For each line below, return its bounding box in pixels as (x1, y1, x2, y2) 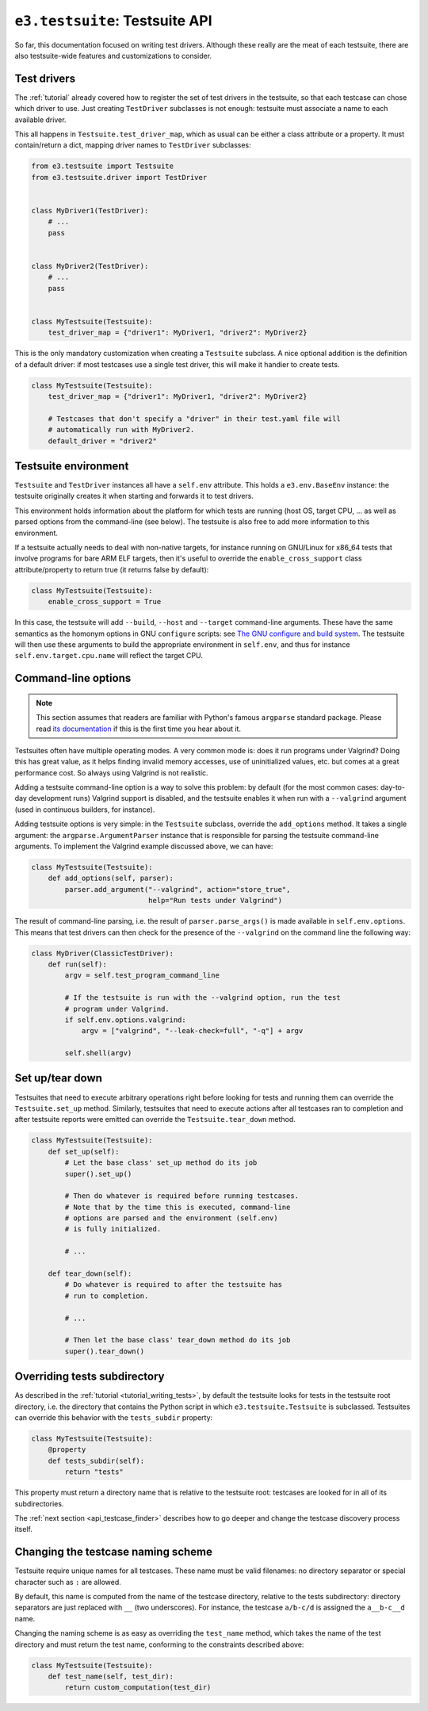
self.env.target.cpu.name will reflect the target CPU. (14, 651, 204, 660)
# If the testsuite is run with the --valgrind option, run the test (64, 993, 341, 1002)
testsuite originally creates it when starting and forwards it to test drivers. (14, 492, 254, 501)
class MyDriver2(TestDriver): (31, 262, 149, 270)
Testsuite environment (14, 459, 129, 473)
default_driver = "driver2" (48, 436, 158, 446)
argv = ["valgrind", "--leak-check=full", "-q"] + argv (81, 1027, 304, 1035)
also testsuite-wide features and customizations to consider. (14, 51, 212, 60)
